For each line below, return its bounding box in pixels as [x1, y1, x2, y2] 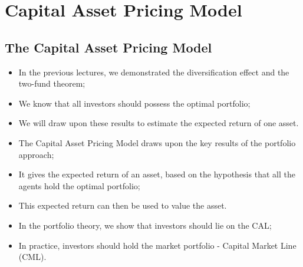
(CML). [18, 250, 47, 263]
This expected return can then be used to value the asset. [18, 199, 227, 212]
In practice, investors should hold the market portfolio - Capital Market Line [18, 239, 297, 251]
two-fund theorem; [18, 77, 85, 90]
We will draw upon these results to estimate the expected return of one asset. [18, 117, 299, 129]
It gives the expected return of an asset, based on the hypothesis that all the [18, 168, 295, 180]
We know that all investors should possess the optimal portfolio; [18, 97, 251, 109]
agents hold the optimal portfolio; [18, 179, 140, 192]
